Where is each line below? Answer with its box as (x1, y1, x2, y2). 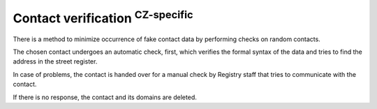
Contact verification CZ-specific (13, 8, 193, 26)
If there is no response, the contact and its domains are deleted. (13, 93, 197, 101)
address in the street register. (13, 57, 98, 66)
